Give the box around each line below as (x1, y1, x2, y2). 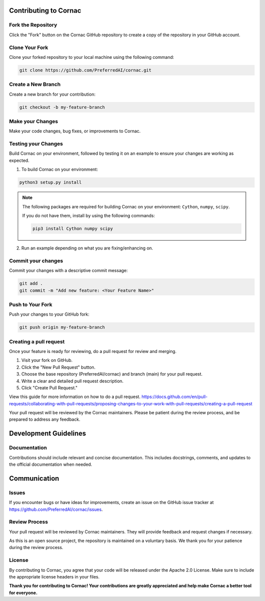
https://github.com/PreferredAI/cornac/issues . (9, 506, 103, 512)
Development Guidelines (9, 429, 86, 438)
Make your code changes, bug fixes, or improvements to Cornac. (9, 128, 141, 134)
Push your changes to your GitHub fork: (9, 311, 90, 317)
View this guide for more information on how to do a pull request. (9, 394, 141, 400)
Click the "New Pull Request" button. (21, 364, 96, 370)
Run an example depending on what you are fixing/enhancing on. (21, 245, 153, 251)
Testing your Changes (9, 140, 63, 147)
